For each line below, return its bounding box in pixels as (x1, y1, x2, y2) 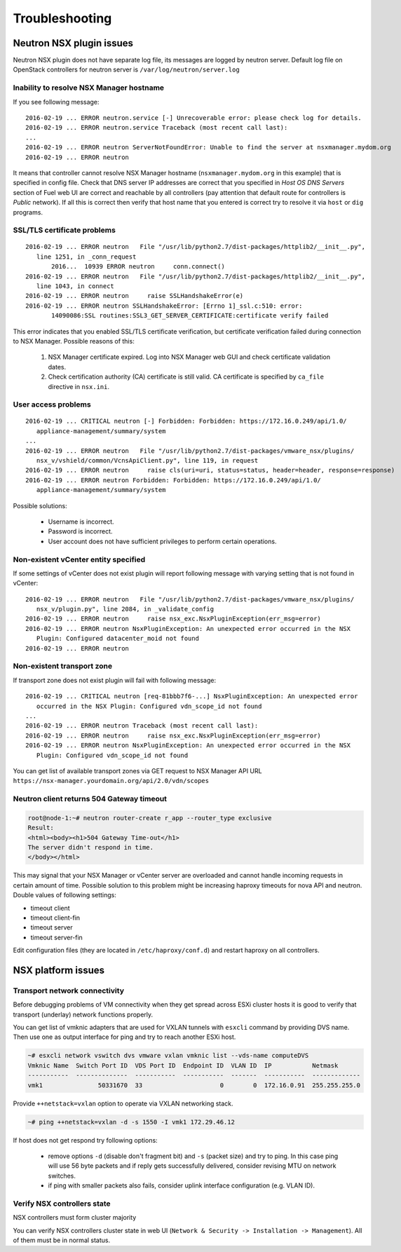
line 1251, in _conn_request (36, 252, 137, 261)
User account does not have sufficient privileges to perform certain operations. (48, 537, 277, 545)
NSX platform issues (13, 964, 105, 976)
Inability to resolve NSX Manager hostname (13, 83, 165, 93)
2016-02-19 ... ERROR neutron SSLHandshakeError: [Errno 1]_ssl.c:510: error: (25, 301, 303, 310)
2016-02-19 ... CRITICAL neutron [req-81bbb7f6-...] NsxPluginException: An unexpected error (25, 693, 358, 700)
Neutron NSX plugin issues (13, 37, 133, 49)
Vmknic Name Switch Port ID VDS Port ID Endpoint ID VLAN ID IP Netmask (27, 1061, 339, 1069)
